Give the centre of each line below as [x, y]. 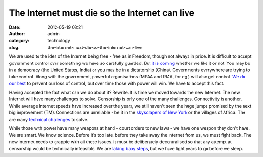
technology [59, 41]
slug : [14, 47]
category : [19, 41]
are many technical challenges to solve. [49, 119]
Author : [17, 33]
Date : [15, 27]
